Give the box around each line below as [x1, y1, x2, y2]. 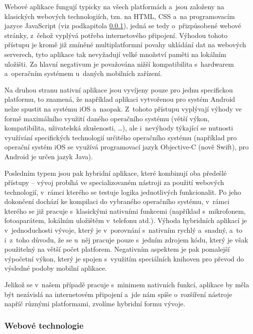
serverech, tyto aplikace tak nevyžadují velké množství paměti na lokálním [4, 49, 226, 59]
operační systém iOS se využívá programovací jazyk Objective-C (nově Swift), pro [4, 142, 249, 152]
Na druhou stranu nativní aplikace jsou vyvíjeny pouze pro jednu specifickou [4, 84, 233, 94]
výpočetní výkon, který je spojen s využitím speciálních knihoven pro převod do [4, 253, 244, 263]
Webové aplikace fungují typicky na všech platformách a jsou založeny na [4, 1, 224, 11]
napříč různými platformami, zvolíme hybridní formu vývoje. [4, 298, 185, 309]
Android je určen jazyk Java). [4, 151, 93, 161]
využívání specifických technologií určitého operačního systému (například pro [4, 132, 237, 142]
